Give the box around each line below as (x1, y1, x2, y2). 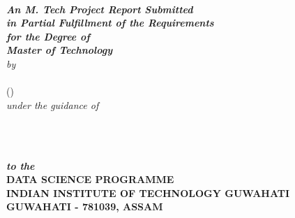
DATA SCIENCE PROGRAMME (6, 172, 174, 187)
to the (6, 158, 35, 173)
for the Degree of (6, 29, 90, 43)
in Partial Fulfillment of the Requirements (6, 15, 214, 30)
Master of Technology (6, 43, 112, 57)
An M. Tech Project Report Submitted (6, 1, 193, 16)
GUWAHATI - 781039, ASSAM (6, 199, 163, 214)
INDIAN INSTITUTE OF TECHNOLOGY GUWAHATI (6, 185, 290, 200)
